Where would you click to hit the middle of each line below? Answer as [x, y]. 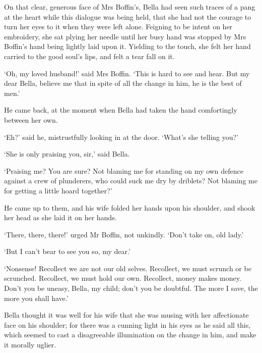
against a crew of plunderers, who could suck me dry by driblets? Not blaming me [131, 181]
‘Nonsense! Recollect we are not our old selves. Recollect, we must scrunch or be [128, 268]
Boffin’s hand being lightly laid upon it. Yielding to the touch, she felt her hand [127, 46]
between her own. [31, 119]
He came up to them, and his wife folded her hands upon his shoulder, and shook [130, 207]
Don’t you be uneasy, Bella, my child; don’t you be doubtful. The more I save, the [131, 288]
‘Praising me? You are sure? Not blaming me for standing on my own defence [124, 170]
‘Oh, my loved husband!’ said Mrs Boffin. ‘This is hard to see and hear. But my [127, 73]
